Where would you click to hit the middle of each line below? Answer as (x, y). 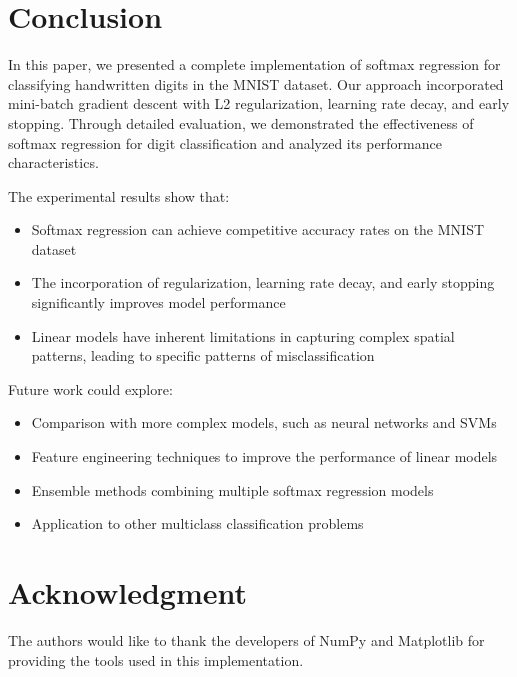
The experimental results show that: (119, 195)
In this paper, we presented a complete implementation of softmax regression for (254, 64)
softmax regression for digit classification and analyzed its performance (225, 142)
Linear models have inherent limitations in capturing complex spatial (243, 335)
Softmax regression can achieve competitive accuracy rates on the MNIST (258, 229)
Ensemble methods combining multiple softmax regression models (232, 489)
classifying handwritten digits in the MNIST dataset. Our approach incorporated (256, 83)
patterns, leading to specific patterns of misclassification (203, 355)
